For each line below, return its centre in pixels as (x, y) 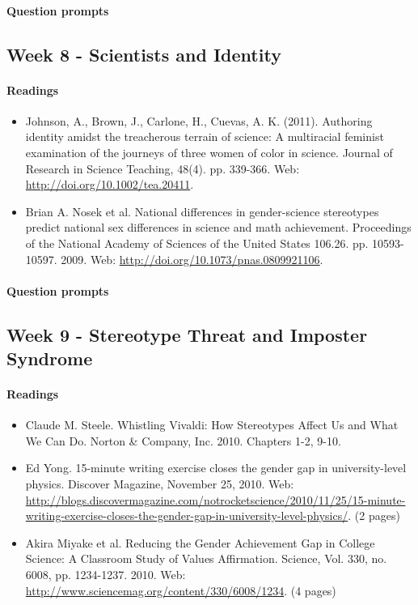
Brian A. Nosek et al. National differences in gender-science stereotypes (202, 211)
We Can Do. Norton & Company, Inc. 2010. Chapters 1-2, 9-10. (183, 440)
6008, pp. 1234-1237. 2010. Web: (106, 575)
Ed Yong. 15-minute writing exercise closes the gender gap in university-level (216, 468)
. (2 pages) (374, 516)
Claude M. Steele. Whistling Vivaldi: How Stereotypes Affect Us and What (212, 425)
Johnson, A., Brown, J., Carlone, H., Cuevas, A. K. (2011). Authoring (199, 120)
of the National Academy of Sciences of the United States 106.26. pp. (197, 243)
